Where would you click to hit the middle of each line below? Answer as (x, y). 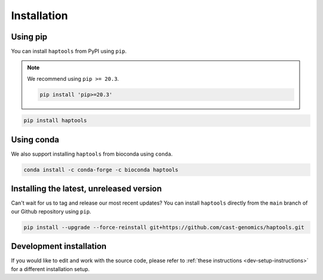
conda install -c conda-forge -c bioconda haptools (101, 170)
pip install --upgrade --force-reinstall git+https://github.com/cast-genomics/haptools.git (164, 227)
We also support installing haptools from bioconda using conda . (92, 154)
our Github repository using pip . (51, 211)
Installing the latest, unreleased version (86, 189)
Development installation (59, 246)
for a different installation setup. (50, 269)
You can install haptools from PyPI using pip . (69, 51)
